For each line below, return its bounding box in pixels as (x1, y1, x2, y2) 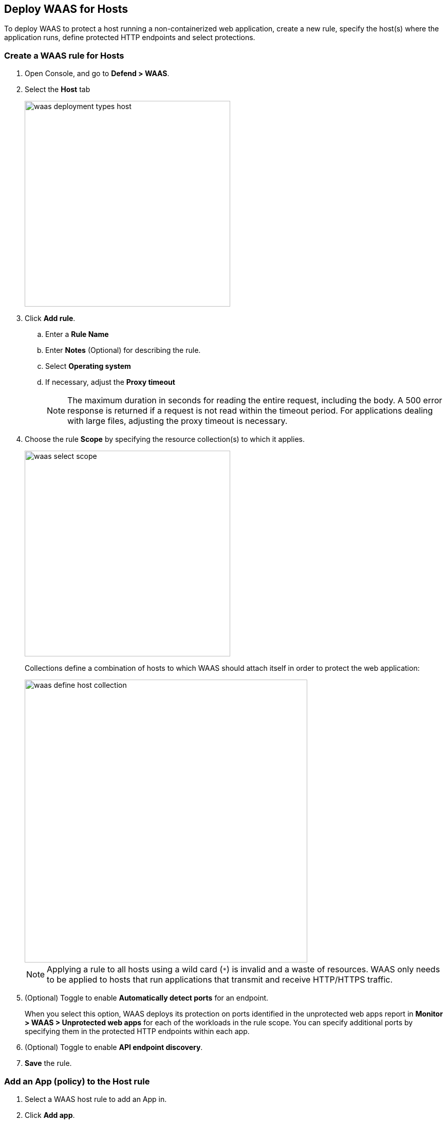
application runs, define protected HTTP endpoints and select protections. (4, 33, 255, 42)
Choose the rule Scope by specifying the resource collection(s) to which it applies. (25, 435, 305, 444)
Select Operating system (45, 362, 131, 371)
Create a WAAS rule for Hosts (4, 50, 124, 61)
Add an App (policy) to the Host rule (4, 1076, 150, 1087)
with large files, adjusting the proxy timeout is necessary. (67, 416, 288, 426)
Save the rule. (25, 1059, 72, 1068)
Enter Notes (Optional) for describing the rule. (45, 346, 201, 355)
